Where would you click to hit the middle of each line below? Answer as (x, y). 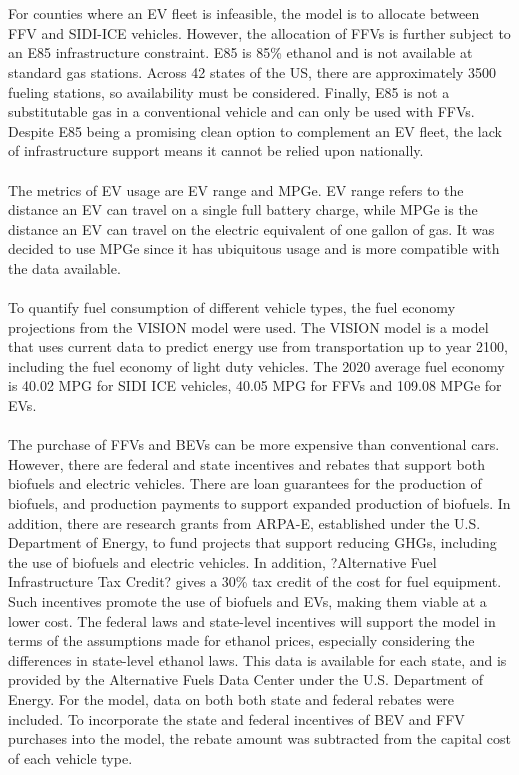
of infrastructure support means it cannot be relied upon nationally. (216, 150)
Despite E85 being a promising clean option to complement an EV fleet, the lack (255, 130)
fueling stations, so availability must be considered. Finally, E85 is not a (229, 91)
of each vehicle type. (70, 757)
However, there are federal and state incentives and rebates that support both (246, 463)
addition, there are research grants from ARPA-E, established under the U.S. (244, 522)
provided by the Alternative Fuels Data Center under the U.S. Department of (245, 679)
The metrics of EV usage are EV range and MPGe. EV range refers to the (236, 189)
